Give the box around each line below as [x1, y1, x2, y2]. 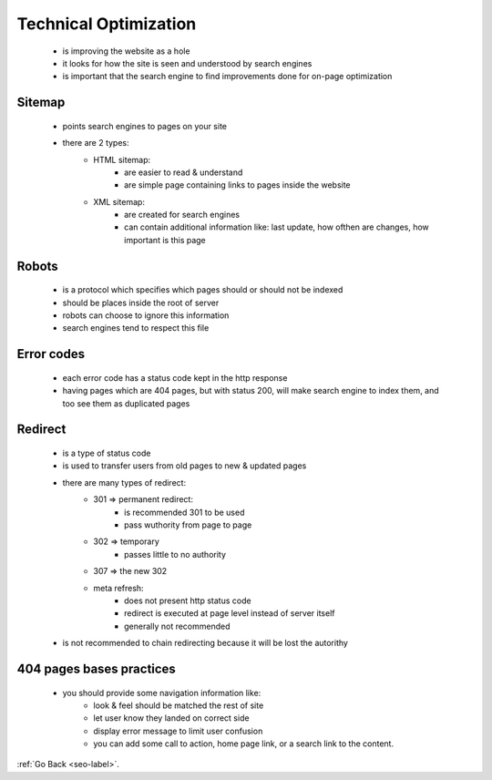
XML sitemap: [93, 196, 146, 207]
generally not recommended [124, 621, 231, 631]
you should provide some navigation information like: [62, 687, 261, 698]
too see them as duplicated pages [62, 397, 190, 409]
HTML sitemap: [93, 154, 151, 165]
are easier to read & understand [124, 167, 243, 178]
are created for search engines [124, 210, 241, 221]
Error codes [16, 346, 86, 362]
